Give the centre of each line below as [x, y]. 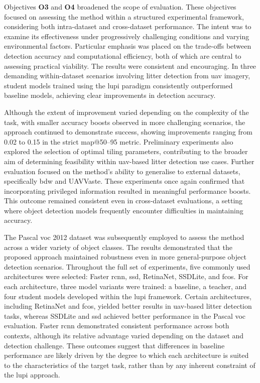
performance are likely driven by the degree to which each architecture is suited [126, 355]
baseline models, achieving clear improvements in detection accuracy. [110, 95]
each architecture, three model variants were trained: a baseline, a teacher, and [125, 286]
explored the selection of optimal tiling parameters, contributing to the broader [126, 151]
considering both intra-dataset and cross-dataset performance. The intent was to [128, 26]
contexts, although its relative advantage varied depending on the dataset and [124, 335]
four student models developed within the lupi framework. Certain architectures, [128, 296]
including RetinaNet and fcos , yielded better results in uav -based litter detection [128, 306]
